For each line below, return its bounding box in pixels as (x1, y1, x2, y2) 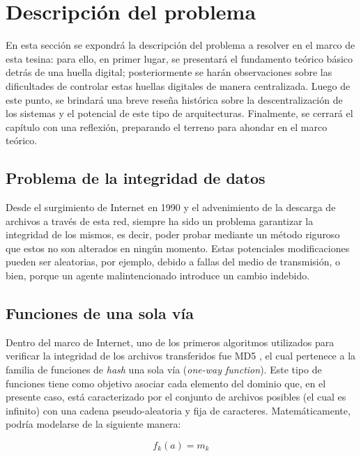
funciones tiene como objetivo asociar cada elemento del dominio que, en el (6, 375, 326, 390)
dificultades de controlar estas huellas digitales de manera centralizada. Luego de (6, 78, 351, 93)
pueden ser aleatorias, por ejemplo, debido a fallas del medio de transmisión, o (6, 254, 341, 269)
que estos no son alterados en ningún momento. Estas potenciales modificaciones (6, 240, 350, 255)
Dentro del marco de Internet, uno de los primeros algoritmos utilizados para (6, 334, 335, 349)
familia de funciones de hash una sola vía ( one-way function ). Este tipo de (6, 362, 322, 377)
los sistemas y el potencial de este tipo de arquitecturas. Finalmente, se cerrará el (6, 106, 353, 121)
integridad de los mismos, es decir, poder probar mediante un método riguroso (6, 227, 340, 242)
